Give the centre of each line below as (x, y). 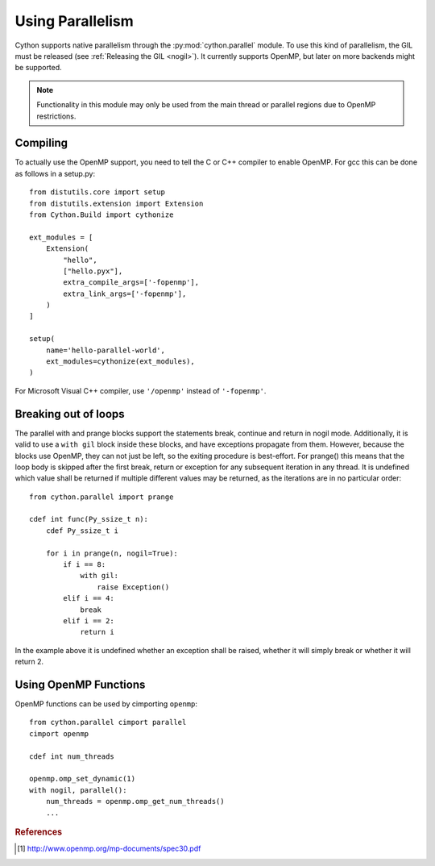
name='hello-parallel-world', (105, 350)
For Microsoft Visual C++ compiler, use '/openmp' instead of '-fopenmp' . (141, 390)
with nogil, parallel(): (78, 790)
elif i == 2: (89, 620)
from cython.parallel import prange (101, 497)
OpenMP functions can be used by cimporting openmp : (106, 704)
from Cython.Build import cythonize (101, 214)
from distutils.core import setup (97, 192)
